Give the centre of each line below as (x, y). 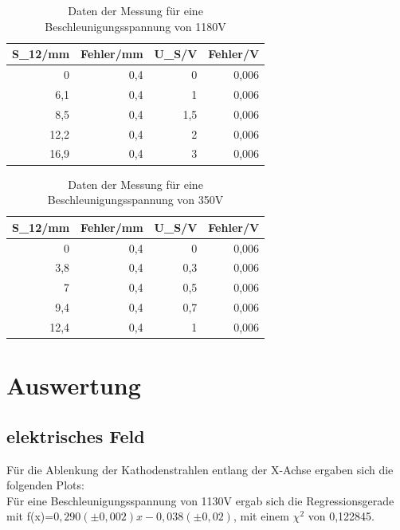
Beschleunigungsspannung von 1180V (135, 26)
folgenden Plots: (45, 485)
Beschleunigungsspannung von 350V (135, 200)
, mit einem (261, 516)
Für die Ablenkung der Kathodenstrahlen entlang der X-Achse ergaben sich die (200, 469)
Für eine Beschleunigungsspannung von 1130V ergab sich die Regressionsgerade (200, 500)
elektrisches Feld (76, 436)
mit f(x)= (30, 516)
